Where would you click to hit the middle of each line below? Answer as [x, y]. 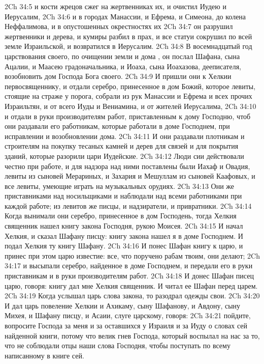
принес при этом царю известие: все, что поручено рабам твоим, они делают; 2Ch [132, 255]
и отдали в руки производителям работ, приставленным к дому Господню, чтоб [128, 116]
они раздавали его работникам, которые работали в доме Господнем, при [117, 126]
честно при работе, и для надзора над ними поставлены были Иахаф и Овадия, [127, 166]
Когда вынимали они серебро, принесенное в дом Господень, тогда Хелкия [121, 216]
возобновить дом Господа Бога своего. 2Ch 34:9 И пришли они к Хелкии [118, 76]
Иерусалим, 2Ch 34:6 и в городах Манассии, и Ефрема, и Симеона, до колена [125, 16]
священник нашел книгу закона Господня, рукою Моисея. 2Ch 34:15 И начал [124, 226]
